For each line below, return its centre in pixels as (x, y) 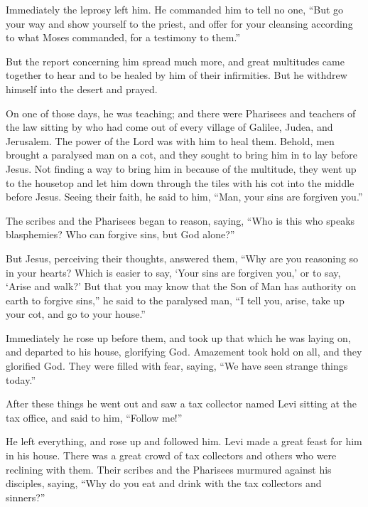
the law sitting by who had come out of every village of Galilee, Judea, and (169, 127)
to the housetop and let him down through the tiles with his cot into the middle (180, 182)
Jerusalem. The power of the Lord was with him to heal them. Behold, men (170, 140)
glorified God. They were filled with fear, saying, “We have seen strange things (177, 366)
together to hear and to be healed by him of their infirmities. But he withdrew (177, 75)
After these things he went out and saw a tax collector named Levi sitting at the (182, 404)
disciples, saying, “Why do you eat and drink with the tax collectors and (164, 483)
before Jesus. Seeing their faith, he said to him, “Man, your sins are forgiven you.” (184, 197)
